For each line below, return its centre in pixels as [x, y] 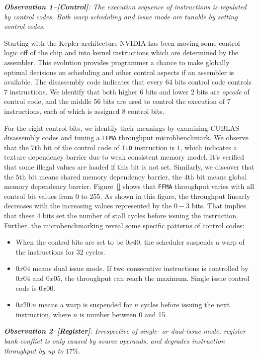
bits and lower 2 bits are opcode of [197, 91]
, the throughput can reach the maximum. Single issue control [155, 278]
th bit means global [217, 176]
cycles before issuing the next [185, 305]
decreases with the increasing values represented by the [88, 206]
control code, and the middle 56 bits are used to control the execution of [114, 101]
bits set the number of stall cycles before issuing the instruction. [140, 216]
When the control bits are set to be [69, 242]
